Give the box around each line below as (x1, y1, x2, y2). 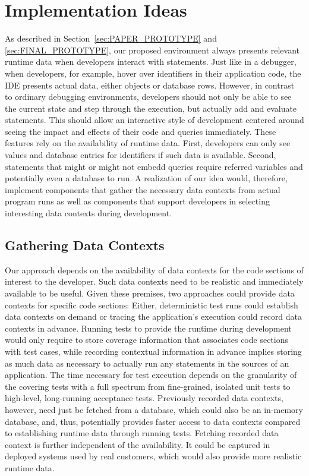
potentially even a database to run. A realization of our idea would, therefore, (5, 172, 288, 184)
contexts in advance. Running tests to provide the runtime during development (5, 321, 292, 334)
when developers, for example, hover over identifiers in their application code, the (5, 67, 301, 79)
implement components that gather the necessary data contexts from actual (5, 183, 280, 196)
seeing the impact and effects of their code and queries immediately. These (5, 125, 276, 137)
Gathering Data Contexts (5, 236, 165, 254)
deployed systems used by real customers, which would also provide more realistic (5, 450, 302, 462)
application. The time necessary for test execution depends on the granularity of (5, 368, 297, 381)
